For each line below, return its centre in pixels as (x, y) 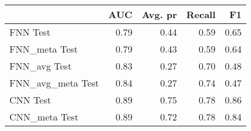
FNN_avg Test (41, 66)
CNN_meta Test (44, 117)
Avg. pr (159, 14)
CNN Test (30, 100)
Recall (201, 14)
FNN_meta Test (44, 49)
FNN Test (30, 32)
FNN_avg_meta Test (54, 83)
